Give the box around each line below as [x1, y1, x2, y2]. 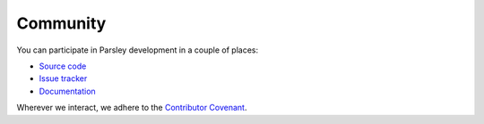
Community [16, 13, 107, 33]
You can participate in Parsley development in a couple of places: [16, 45, 259, 55]
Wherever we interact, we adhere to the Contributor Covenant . [16, 103, 247, 113]
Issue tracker [39, 73, 88, 84]
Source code [39, 61, 87, 71]
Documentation [39, 86, 96, 96]
